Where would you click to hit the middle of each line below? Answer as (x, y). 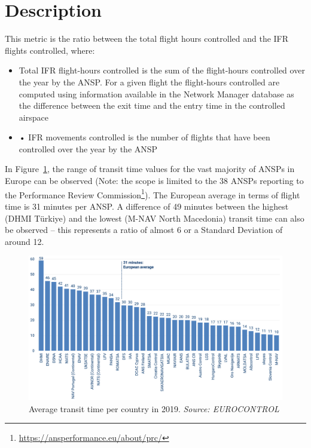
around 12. (25, 241)
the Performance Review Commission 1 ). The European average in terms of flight (153, 194)
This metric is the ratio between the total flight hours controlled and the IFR (147, 39)
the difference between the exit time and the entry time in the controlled (152, 105)
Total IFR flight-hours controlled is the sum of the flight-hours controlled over (162, 70)
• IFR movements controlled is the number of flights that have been (144, 137)
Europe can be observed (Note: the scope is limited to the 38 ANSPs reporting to (154, 181)
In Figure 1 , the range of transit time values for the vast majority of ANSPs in (150, 169)
